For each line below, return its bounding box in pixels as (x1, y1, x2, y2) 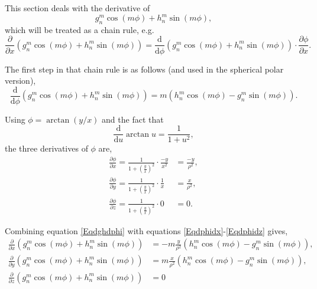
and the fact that (102, 113, 164, 125)
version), (5, 74, 36, 87)
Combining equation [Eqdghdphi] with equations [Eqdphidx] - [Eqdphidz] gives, (5, 224, 288, 237)
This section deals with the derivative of (5, 2, 150, 14)
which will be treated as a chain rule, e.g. (5, 23, 154, 35)
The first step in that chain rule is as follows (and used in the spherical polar (5, 63, 284, 75)
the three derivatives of (5, 142, 88, 155)
